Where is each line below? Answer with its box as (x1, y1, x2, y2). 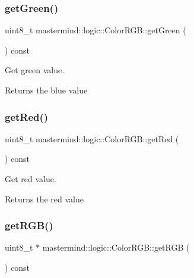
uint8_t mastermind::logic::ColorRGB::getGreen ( (5, 24, 186, 36)
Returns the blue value (5, 84, 88, 96)
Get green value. (5, 64, 65, 76)
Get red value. (5, 173, 56, 185)
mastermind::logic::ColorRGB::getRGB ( (42, 241, 190, 254)
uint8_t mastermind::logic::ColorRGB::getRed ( (5, 132, 179, 145)
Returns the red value (5, 192, 84, 205)
